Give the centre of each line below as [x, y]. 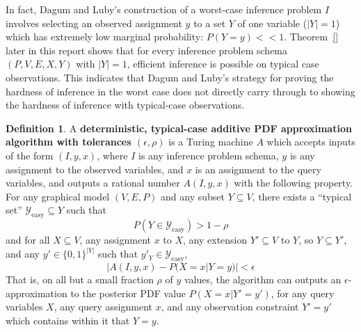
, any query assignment [103, 307]
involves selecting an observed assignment [94, 23]
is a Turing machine [211, 142]
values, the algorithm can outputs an [263, 279]
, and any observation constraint [230, 307]
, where [112, 155]
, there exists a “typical [302, 196]
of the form [30, 155]
